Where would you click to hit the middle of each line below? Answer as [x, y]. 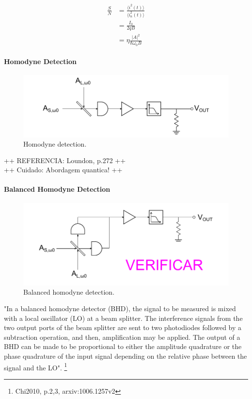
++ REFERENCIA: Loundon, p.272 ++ [65, 160]
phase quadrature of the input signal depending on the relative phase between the [126, 356]
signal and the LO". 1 [36, 366]
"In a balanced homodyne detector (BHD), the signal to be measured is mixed [120, 308]
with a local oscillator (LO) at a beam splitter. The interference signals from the [123, 318]
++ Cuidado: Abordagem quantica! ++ [63, 170]
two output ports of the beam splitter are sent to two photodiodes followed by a [123, 327]
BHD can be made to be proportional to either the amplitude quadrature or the [123, 346]
